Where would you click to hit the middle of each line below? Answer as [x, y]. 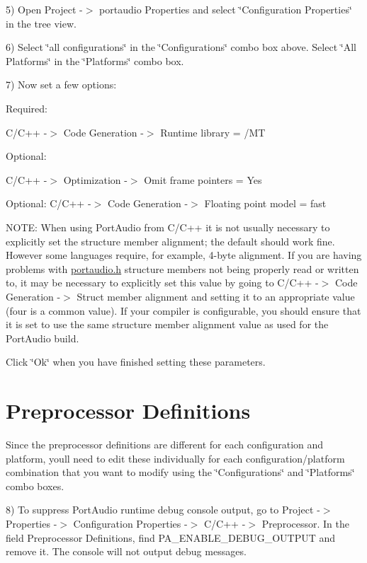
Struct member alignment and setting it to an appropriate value [216, 296]
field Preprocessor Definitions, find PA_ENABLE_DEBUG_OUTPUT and [171, 537]
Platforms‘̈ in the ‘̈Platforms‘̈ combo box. [95, 60]
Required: [27, 108]
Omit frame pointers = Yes [203, 179]
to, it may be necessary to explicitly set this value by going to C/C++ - [162, 283]
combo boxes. [35, 486]
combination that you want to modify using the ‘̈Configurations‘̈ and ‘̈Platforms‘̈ [180, 472]
